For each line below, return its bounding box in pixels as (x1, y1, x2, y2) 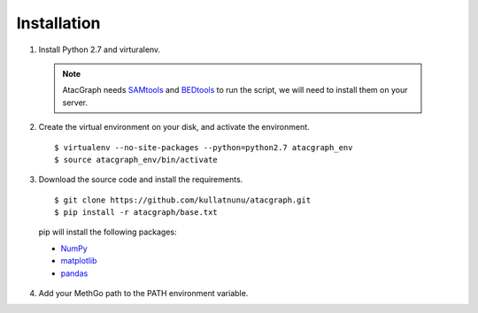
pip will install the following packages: (38, 226, 177, 238)
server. (62, 97, 89, 108)
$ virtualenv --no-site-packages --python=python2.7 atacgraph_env (54, 142, 353, 152)
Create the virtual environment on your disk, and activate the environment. (38, 122, 310, 133)
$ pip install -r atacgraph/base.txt (54, 208, 219, 218)
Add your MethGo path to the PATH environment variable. (38, 288, 249, 299)
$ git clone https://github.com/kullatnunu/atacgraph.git (54, 195, 312, 205)
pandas (60, 268, 89, 279)
